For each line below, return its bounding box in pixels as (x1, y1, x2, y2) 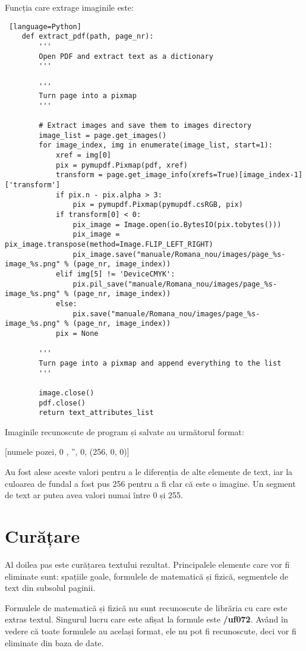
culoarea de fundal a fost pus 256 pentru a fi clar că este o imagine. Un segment (5, 477, 296, 489)
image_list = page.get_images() (39, 131, 167, 140)
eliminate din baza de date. (5, 636, 104, 649)
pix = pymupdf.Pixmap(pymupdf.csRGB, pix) (72, 200, 243, 209)
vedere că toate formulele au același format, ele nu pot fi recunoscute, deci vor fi (5, 624, 296, 637)
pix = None (55, 329, 99, 338)
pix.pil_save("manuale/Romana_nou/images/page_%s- (72, 279, 277, 288)
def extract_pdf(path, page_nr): (21, 32, 154, 41)
